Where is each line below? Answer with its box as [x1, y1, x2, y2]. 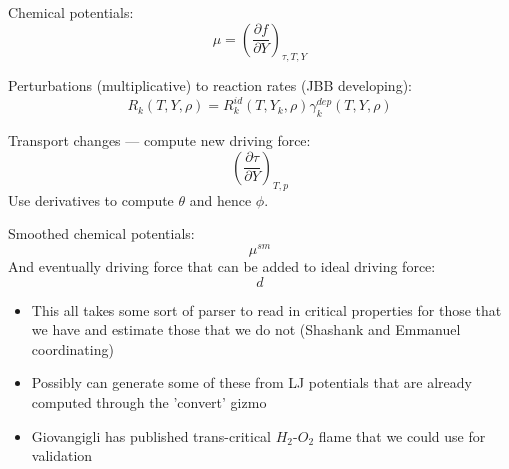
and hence [189, 189, 252, 210]
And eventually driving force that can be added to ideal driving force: [8, 255, 436, 276]
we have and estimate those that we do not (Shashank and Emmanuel [31, 319, 461, 340]
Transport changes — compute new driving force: [8, 130, 311, 151]
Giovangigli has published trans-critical [31, 425, 272, 446]
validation [31, 445, 93, 466]
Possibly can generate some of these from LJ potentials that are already [31, 372, 472, 393]
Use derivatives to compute [8, 189, 174, 210]
